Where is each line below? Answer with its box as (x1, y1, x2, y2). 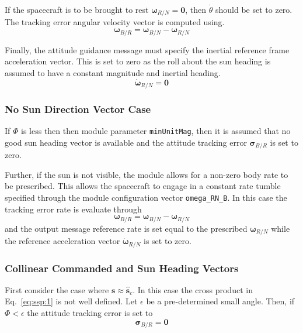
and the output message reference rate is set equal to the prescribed (5, 222, 248, 234)
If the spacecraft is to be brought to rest (5, 4, 149, 15)
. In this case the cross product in (133, 283, 253, 296)
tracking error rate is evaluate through (5, 202, 142, 215)
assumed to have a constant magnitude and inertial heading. (5, 66, 221, 78)
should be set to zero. (215, 4, 292, 15)
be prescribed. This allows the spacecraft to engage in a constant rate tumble (5, 180, 281, 192)
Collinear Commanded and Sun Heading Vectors (5, 260, 239, 275)
